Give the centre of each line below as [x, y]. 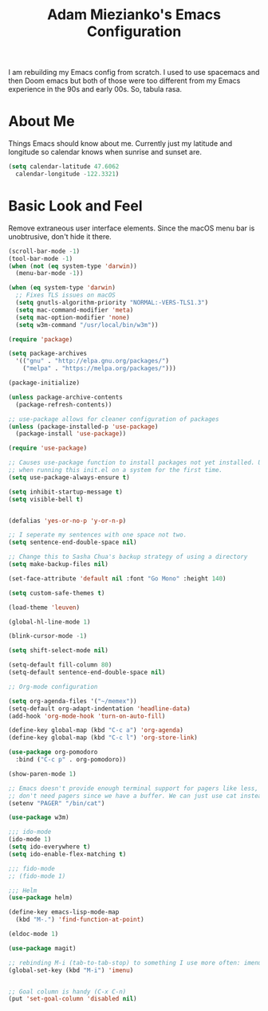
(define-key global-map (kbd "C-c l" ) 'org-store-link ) [103, 738]
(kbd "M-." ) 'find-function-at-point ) [80, 920]
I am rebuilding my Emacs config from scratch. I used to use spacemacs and [134, 73]
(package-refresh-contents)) [64, 404]
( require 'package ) [41, 339]
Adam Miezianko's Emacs [134, 15]
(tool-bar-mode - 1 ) [41, 258]
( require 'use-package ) [48, 448]
